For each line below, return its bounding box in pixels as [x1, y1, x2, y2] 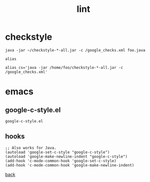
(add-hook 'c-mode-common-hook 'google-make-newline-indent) [5, 163, 135, 168]
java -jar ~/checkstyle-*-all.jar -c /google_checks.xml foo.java [5, 48, 146, 53]
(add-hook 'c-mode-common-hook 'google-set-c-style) [5, 158, 117, 163]
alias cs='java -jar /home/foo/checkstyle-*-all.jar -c [5, 65, 123, 70]
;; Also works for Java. [5, 145, 57, 150]
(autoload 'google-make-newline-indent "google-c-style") [5, 154, 128, 159]
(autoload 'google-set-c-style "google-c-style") [5, 150, 110, 155]
